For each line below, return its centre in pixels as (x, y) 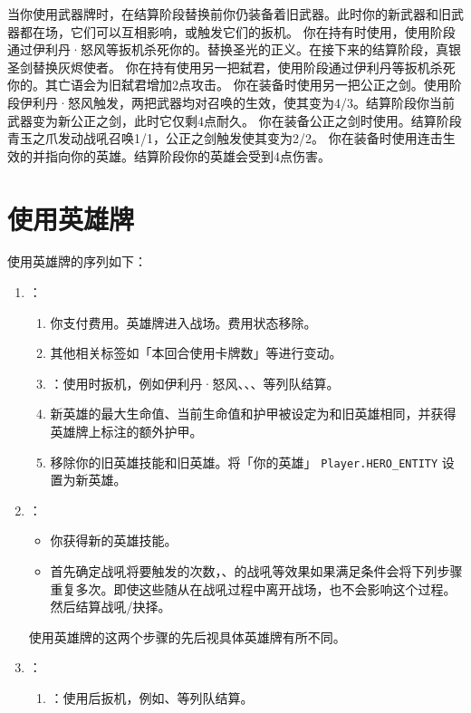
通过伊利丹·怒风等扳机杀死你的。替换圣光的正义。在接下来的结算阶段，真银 (234, 49)
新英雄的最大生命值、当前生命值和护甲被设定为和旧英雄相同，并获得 (253, 414)
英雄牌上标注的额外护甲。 (126, 432)
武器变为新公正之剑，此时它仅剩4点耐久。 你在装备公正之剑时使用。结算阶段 (235, 120)
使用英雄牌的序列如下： (77, 261)
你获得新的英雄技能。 (114, 540)
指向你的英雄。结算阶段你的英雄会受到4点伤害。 (187, 155)
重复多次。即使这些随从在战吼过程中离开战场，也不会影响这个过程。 (253, 588)
